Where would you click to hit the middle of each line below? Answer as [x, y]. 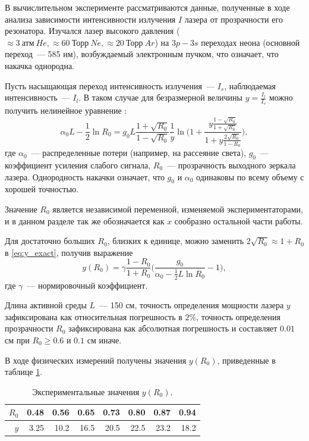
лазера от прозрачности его [234, 19]
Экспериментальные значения [86, 391]
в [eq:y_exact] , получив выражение [69, 252]
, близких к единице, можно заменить [176, 241]
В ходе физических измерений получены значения [96, 360]
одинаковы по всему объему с [250, 176]
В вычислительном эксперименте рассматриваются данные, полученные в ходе [147, 7]
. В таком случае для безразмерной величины [160, 97]
